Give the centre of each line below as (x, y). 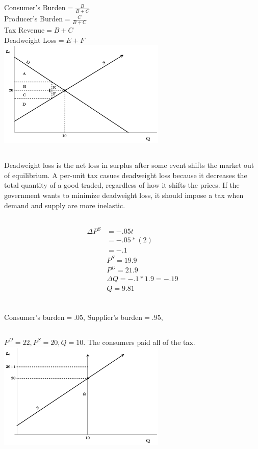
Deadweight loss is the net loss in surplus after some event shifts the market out (129, 165)
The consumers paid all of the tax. (141, 342)
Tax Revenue (24, 30)
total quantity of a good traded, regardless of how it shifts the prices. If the (122, 185)
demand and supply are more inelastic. (65, 205)
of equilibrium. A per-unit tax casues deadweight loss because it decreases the (126, 175)
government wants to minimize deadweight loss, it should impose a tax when (124, 195)
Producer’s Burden (33, 19)
